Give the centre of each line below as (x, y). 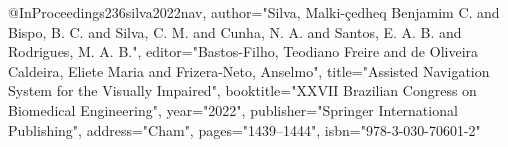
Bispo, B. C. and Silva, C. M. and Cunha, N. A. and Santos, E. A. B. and (235, 31)
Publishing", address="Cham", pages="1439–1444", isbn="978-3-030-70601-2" (244, 129)
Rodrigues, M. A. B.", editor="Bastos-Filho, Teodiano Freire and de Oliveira (243, 51)
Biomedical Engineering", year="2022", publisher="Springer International (233, 109)
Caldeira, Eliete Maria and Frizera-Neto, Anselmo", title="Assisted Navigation (249, 70)
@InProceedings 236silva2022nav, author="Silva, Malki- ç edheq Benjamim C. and (254, 12)
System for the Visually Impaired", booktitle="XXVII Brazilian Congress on (242, 90)
